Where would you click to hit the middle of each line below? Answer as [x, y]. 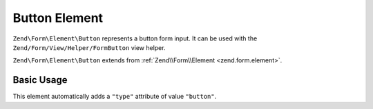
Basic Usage [40, 80]
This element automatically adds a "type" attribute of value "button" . [115, 97]
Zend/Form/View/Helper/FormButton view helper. [89, 47]
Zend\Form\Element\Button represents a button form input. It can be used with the [135, 38]
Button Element [58, 18]
